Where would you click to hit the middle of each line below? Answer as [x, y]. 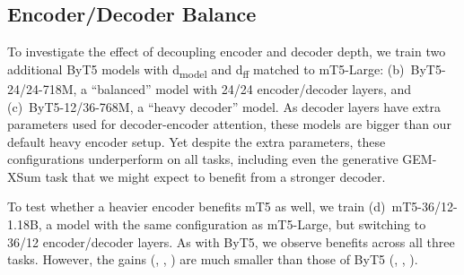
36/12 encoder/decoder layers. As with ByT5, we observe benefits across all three [231, 241]
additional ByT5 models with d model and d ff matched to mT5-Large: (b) [206, 70]
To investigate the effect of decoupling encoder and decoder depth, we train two [227, 52]
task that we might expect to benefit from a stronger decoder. [215, 176]
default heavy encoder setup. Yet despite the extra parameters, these [197, 141]
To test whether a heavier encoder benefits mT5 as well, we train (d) [197, 206]
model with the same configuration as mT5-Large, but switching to [241, 224]
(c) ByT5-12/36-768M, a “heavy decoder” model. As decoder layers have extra [224, 106]
